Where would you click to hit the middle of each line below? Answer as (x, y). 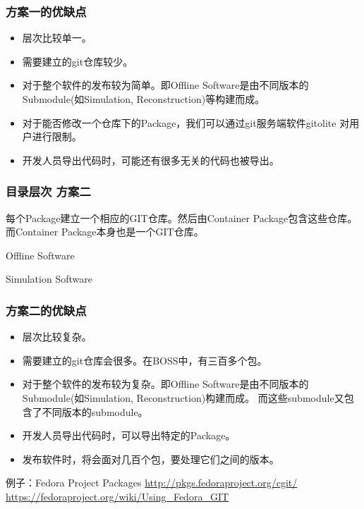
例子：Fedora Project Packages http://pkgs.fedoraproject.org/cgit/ (152, 483)
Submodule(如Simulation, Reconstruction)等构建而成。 (144, 99)
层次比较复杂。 (57, 337)
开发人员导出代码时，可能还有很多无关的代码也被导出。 (151, 160)
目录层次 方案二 (48, 191)
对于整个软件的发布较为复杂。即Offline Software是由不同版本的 (165, 384)
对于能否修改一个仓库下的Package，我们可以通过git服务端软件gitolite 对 (186, 122)
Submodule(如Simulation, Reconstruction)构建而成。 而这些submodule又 (183, 397)
